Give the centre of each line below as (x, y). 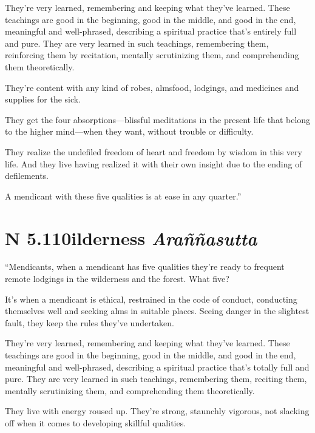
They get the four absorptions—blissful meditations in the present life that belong (158, 119)
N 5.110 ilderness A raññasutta (131, 238)
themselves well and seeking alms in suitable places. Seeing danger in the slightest (157, 311)
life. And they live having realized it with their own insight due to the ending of (154, 163)
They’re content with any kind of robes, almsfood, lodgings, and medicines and (152, 87)
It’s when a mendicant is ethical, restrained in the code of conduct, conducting (151, 299)
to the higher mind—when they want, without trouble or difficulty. (129, 131)
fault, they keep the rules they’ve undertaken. (90, 322)
